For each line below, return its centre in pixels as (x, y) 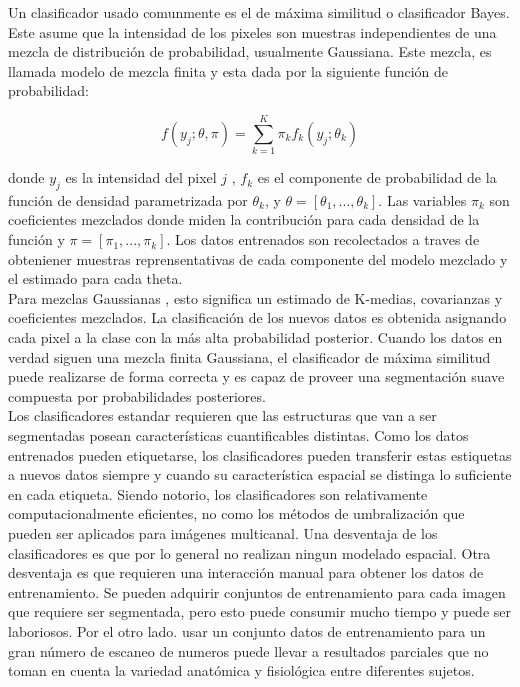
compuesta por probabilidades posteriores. (137, 395)
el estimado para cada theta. (95, 278)
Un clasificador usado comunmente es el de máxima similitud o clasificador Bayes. (259, 12)
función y (36, 239)
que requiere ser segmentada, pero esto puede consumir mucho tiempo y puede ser (260, 611)
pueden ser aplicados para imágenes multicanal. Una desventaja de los (223, 532)
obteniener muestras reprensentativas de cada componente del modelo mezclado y (258, 258)
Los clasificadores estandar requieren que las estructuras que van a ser (222, 415)
